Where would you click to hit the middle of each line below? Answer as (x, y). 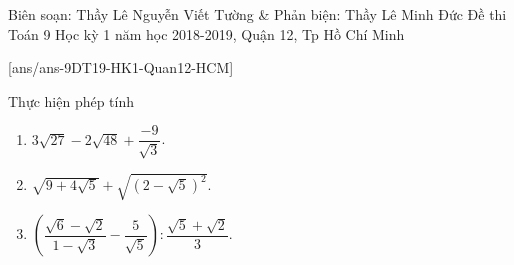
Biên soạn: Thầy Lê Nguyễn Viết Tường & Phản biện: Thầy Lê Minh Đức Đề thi (257, 14)
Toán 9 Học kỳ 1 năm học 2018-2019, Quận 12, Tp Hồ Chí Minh (206, 33)
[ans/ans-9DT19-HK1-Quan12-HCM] (121, 67)
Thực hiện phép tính (71, 100)
